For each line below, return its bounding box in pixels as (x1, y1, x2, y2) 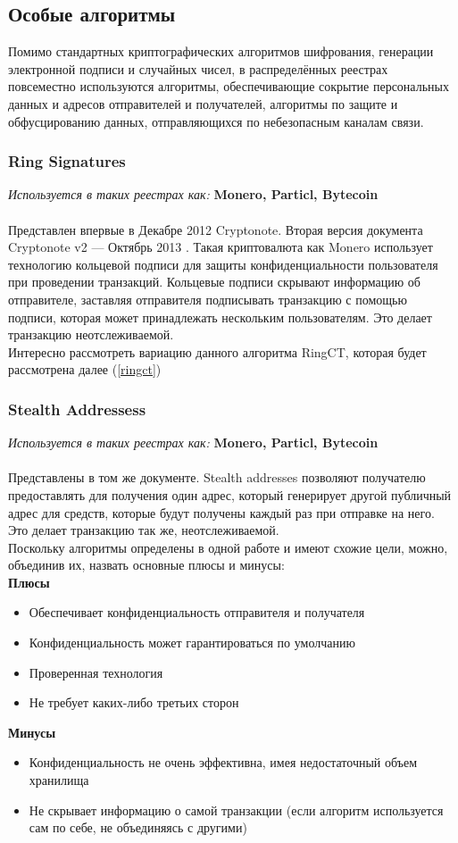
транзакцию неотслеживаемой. (8, 325, 174, 344)
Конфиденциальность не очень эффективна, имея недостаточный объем (29, 753, 418, 772)
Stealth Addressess (8, 397, 146, 420)
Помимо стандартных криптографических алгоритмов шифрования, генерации (8, 42, 434, 61)
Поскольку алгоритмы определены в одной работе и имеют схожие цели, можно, (8, 538, 448, 556)
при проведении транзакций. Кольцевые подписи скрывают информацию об (8, 272, 421, 291)
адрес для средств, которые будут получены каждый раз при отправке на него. (8, 503, 435, 522)
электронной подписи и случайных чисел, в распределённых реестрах (8, 59, 388, 78)
